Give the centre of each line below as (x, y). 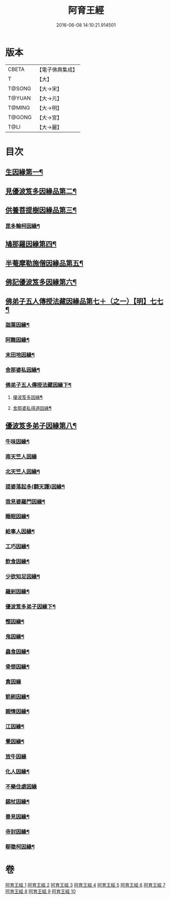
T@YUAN (19, 98)
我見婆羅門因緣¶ (25, 501)
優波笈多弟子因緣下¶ (31, 606)
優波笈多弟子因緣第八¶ (41, 425)
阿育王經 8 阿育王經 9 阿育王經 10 (40, 891)
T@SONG (20, 89)
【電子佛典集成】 (57, 70)
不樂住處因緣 (21, 787)
